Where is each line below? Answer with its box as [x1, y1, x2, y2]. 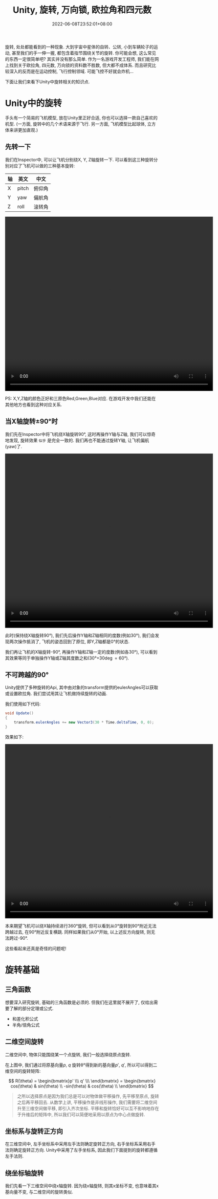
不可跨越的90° [5, 671, 49, 679]
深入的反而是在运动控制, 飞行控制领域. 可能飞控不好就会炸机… [9, 68, 134, 74]
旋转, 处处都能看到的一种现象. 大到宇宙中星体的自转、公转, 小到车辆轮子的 [5, 44, 154, 49]
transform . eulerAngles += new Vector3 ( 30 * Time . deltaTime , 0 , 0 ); [14, 720, 154, 725]
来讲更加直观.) [9, 127, 38, 133]
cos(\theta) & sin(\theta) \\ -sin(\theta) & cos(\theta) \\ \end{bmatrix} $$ [10, 1083, 154, 1089]
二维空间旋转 [5, 1038, 44, 1046]
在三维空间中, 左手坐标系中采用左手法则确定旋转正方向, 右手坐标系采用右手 [5, 1141, 155, 1147]
